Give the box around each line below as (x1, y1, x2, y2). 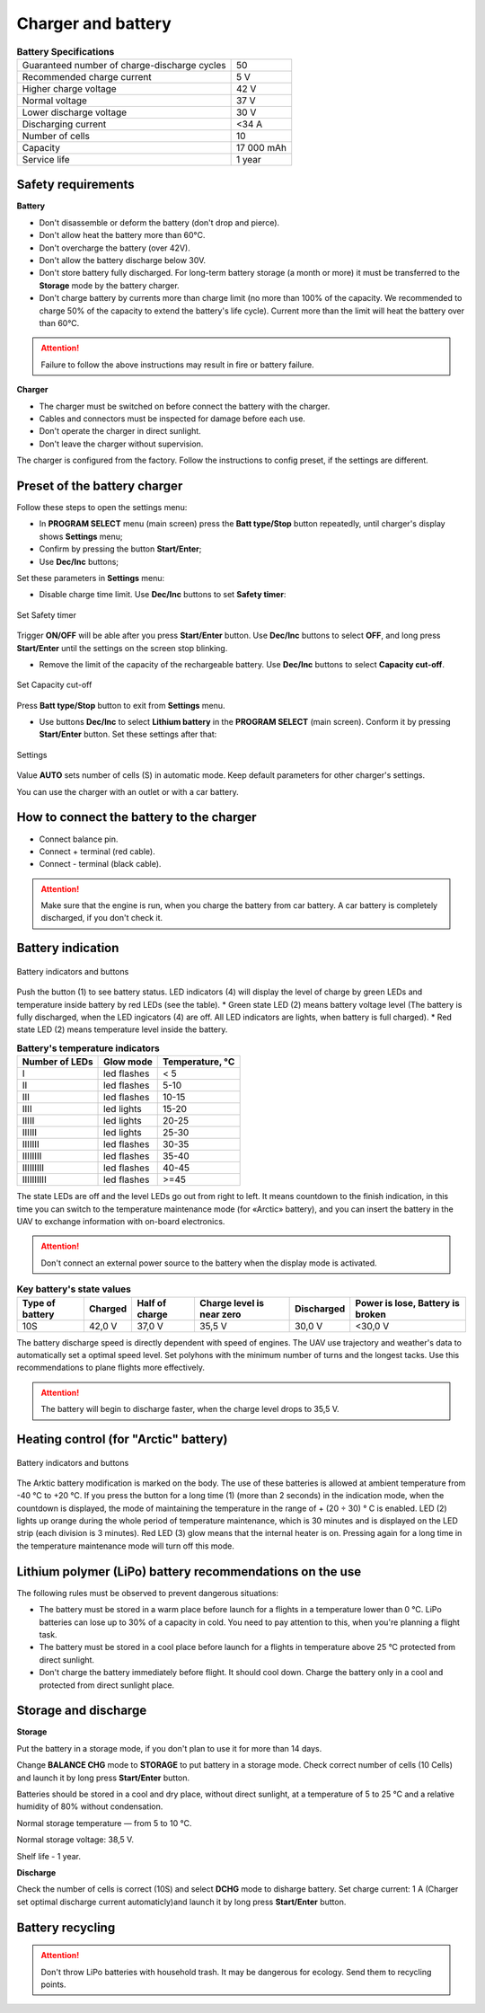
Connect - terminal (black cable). (39, 859, 162, 870)
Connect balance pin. (39, 834, 119, 844)
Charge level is (198, 1296, 265, 1309)
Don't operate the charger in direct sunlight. (39, 426, 201, 437)
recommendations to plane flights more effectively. (16, 1362, 206, 1373)
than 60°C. (39, 317, 80, 328)
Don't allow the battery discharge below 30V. (39, 255, 207, 265)
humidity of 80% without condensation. (16, 1801, 163, 1812)
